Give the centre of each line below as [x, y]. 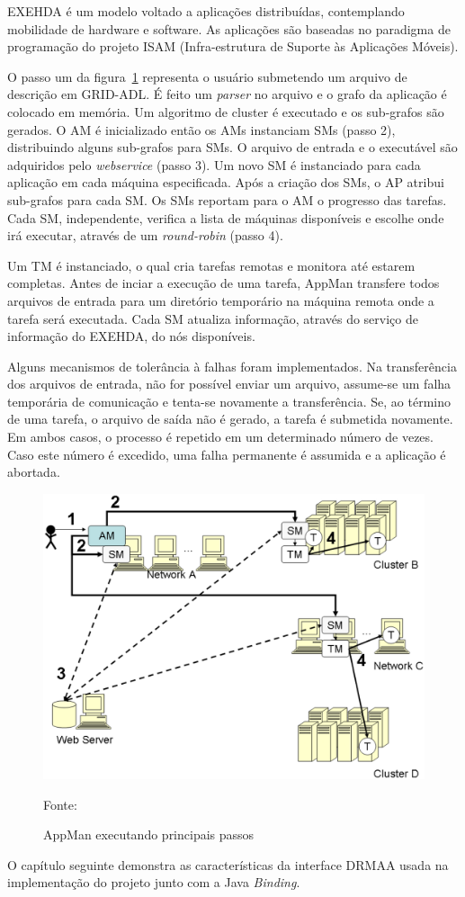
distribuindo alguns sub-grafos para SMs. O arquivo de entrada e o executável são [232, 147]
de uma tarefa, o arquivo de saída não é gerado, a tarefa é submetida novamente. [230, 419]
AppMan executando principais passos [149, 834]
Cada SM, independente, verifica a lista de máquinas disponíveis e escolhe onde [226, 217]
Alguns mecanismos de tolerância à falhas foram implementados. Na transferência [232, 366]
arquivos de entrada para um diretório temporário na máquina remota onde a [221, 300]
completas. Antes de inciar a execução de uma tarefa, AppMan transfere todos [224, 283]
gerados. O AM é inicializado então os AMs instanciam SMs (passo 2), [201, 129]
